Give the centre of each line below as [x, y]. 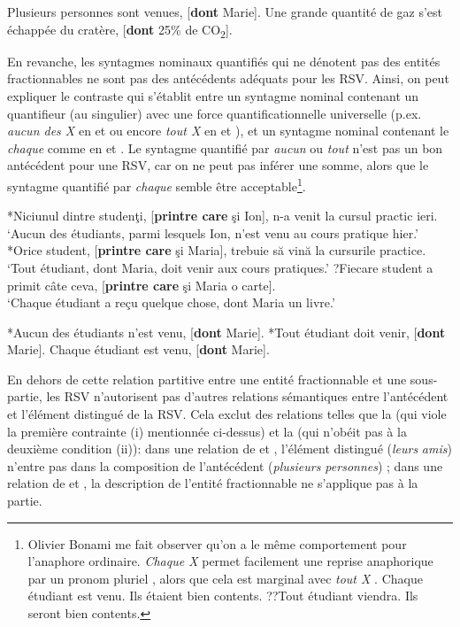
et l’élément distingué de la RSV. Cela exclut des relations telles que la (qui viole [227, 414]
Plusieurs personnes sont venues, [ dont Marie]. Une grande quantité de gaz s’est [225, 12]
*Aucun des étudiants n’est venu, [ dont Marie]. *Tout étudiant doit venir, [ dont [226, 332]
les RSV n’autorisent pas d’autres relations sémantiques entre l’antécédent [247, 396]
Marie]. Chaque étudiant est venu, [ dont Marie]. [138, 349]
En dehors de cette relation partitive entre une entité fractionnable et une [207, 379]
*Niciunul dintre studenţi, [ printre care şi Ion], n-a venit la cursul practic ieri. [222, 216]
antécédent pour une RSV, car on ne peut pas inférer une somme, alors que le [218, 165]
